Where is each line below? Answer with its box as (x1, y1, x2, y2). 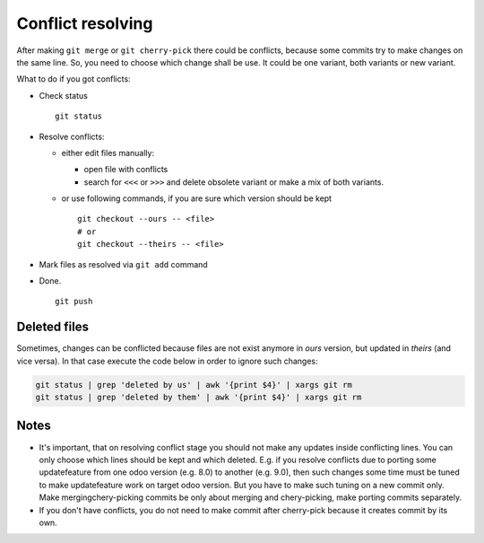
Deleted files (16, 320, 90, 335)
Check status (39, 90, 89, 101)
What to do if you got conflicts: (16, 74, 131, 84)
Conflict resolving (16, 13, 153, 33)
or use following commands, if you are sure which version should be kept (61, 193, 332, 204)
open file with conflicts (83, 164, 169, 175)
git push (55, 296, 93, 307)
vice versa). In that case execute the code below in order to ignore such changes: (16, 355, 318, 366)
